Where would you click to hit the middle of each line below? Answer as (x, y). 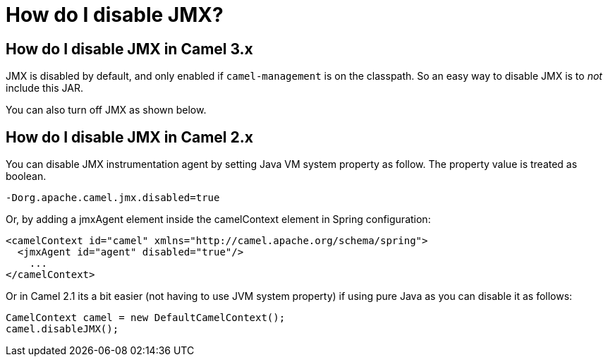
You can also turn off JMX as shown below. (106, 110)
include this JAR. (44, 88)
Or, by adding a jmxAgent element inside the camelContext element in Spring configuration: (218, 219)
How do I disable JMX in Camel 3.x (129, 49)
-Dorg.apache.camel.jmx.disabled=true (113, 198)
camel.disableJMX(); (62, 329)
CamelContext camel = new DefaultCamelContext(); (146, 318)
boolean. (26, 176)
